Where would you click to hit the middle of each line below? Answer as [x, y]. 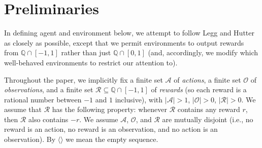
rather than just [86, 52]
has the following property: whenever [109, 109]
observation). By [30, 139]
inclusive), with [139, 99]
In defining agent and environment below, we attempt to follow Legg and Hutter [129, 33]
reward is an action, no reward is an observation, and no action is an [111, 129]
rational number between [43, 99]
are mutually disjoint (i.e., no [208, 119]
